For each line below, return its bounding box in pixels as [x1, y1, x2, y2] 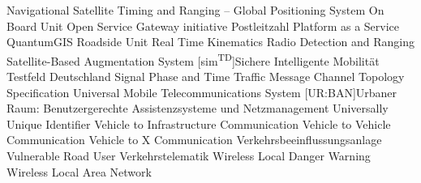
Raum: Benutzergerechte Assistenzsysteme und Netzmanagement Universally [6, 100, 389, 117]
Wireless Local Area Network [6, 163, 152, 180]
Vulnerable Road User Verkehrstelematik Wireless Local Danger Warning [6, 147, 371, 164]
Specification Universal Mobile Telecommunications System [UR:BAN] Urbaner [6, 83, 397, 100]
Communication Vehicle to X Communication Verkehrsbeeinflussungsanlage [6, 131, 382, 148]
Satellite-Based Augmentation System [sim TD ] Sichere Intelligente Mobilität [6, 49, 380, 69]
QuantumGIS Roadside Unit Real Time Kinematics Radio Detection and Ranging [6, 33, 415, 50]
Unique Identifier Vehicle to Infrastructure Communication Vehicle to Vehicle [6, 115, 391, 132]
